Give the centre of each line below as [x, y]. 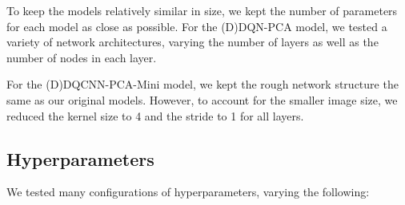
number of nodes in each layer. [82, 57]
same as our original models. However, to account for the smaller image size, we [202, 99]
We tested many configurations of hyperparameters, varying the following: [188, 192]
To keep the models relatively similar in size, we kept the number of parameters [202, 10]
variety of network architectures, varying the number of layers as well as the [192, 42]
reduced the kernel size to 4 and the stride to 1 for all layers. [155, 115]
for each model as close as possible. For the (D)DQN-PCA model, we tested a [197, 26]
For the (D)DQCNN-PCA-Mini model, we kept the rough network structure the [202, 84]
